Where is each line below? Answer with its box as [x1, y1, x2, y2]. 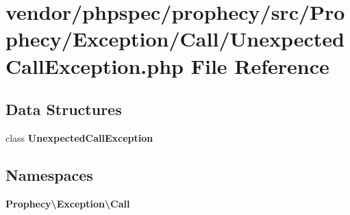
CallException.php [5, 51, 184, 79]
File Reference [190, 51, 329, 79]
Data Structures [5, 99, 122, 120]
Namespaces [5, 164, 93, 185]
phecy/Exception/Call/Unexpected [5, 25, 345, 53]
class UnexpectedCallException [5, 130, 153, 144]
